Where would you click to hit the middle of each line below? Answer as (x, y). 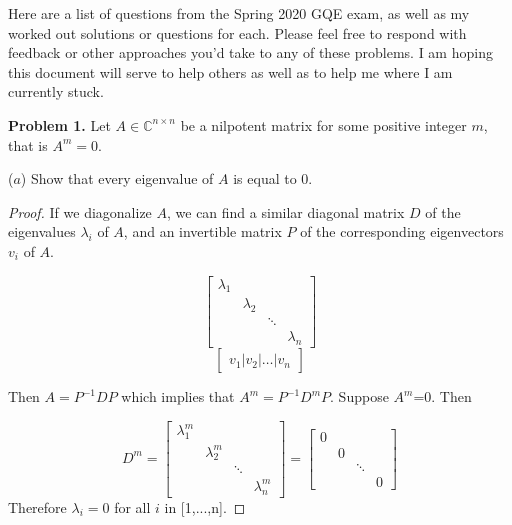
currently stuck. (56, 91)
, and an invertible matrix (202, 231)
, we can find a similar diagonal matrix (285, 211)
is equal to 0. (273, 178)
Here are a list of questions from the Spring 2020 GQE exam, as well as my (239, 13)
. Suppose (359, 396)
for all (132, 506)
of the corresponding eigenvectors (402, 231)
